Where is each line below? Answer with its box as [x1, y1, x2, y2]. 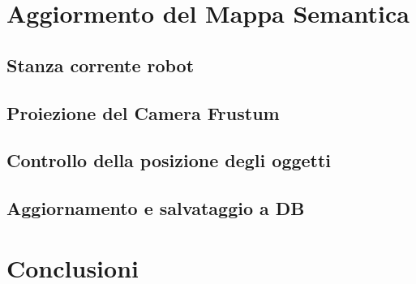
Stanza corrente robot [6, 52, 195, 77]
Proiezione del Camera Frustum [6, 100, 280, 125]
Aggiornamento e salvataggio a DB [6, 196, 305, 221]
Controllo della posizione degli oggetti [6, 148, 332, 173]
